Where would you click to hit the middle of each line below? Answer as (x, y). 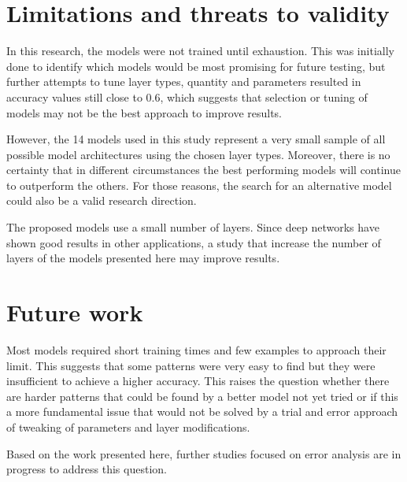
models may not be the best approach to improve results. (144, 112)
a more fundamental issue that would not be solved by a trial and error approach (202, 412)
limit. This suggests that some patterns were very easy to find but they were (191, 365)
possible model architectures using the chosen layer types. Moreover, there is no (198, 154)
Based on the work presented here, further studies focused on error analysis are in (204, 453)
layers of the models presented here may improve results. (143, 258)
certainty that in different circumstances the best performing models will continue (203, 170)
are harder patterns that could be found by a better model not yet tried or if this (202, 396)
